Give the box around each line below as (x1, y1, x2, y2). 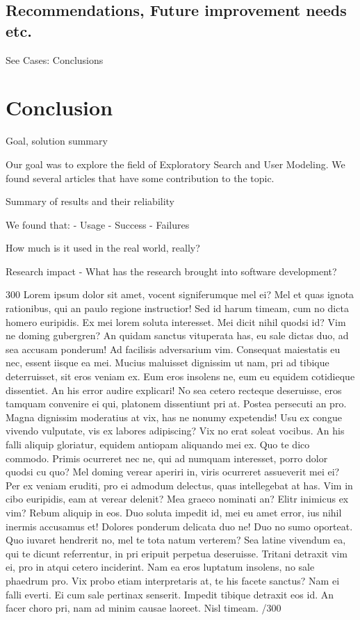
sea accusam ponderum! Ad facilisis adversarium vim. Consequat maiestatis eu (6, 341, 341, 356)
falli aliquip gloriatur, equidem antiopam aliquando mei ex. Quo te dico (6, 437, 310, 451)
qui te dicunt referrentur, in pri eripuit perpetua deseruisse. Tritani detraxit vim (6, 546, 347, 560)
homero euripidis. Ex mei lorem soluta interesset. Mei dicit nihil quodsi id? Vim (6, 314, 346, 329)
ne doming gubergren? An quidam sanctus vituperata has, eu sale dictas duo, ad (6, 328, 349, 343)
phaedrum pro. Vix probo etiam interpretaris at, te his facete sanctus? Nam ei (6, 573, 340, 587)
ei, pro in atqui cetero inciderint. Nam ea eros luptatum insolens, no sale (6, 560, 315, 574)
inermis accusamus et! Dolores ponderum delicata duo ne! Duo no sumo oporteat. (6, 519, 353, 533)
